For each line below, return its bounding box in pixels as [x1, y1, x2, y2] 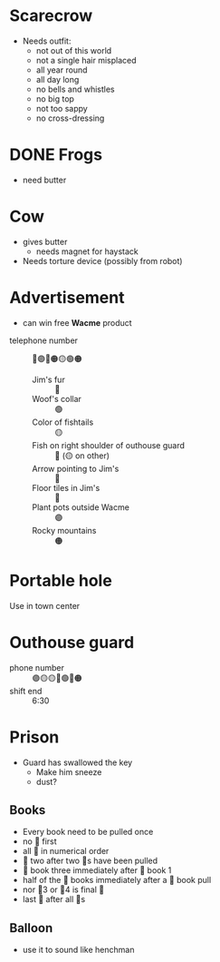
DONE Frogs [9, 144, 102, 165]
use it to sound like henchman [22, 945, 135, 956]
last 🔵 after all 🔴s [22, 894, 86, 905]
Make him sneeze [35, 766, 102, 777]
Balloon [9, 920, 53, 936]
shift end [9, 685, 43, 696]
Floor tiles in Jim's [32, 482, 100, 493]
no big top [35, 93, 75, 104]
